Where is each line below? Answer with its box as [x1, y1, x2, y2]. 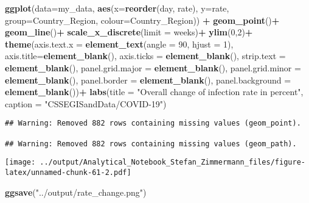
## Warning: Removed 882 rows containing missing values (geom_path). [5, 139, 297, 148]
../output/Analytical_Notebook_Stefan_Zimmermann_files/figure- [40, 158, 305, 167]
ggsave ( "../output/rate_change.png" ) [5, 185, 147, 198]
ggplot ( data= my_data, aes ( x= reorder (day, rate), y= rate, [5, 2, 229, 14]
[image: [5, 158, 36, 167]
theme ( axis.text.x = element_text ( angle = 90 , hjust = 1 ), [5, 37, 234, 50]
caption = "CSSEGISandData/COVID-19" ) [5, 97, 167, 110]
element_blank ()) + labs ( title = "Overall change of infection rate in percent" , [5, 85, 304, 98]
